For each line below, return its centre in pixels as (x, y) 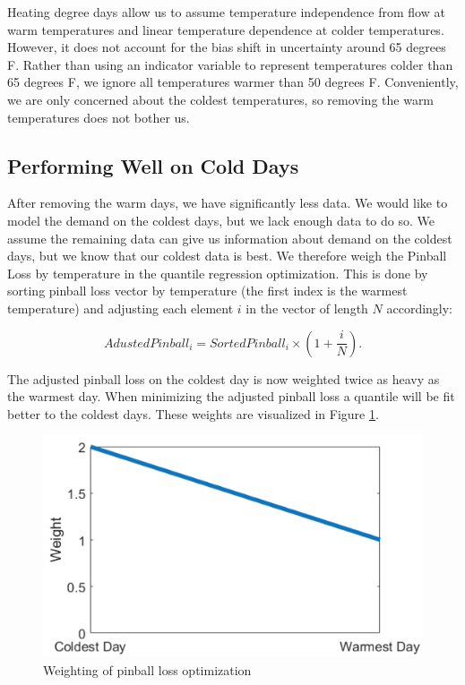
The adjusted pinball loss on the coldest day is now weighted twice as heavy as (224, 378)
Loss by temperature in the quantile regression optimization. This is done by (218, 273)
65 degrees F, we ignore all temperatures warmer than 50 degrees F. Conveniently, (233, 82)
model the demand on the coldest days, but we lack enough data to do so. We (221, 220)
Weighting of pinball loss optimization (147, 669)
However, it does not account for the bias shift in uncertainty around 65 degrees (227, 47)
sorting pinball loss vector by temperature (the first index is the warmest (207, 291)
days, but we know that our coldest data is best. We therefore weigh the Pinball (227, 256)
